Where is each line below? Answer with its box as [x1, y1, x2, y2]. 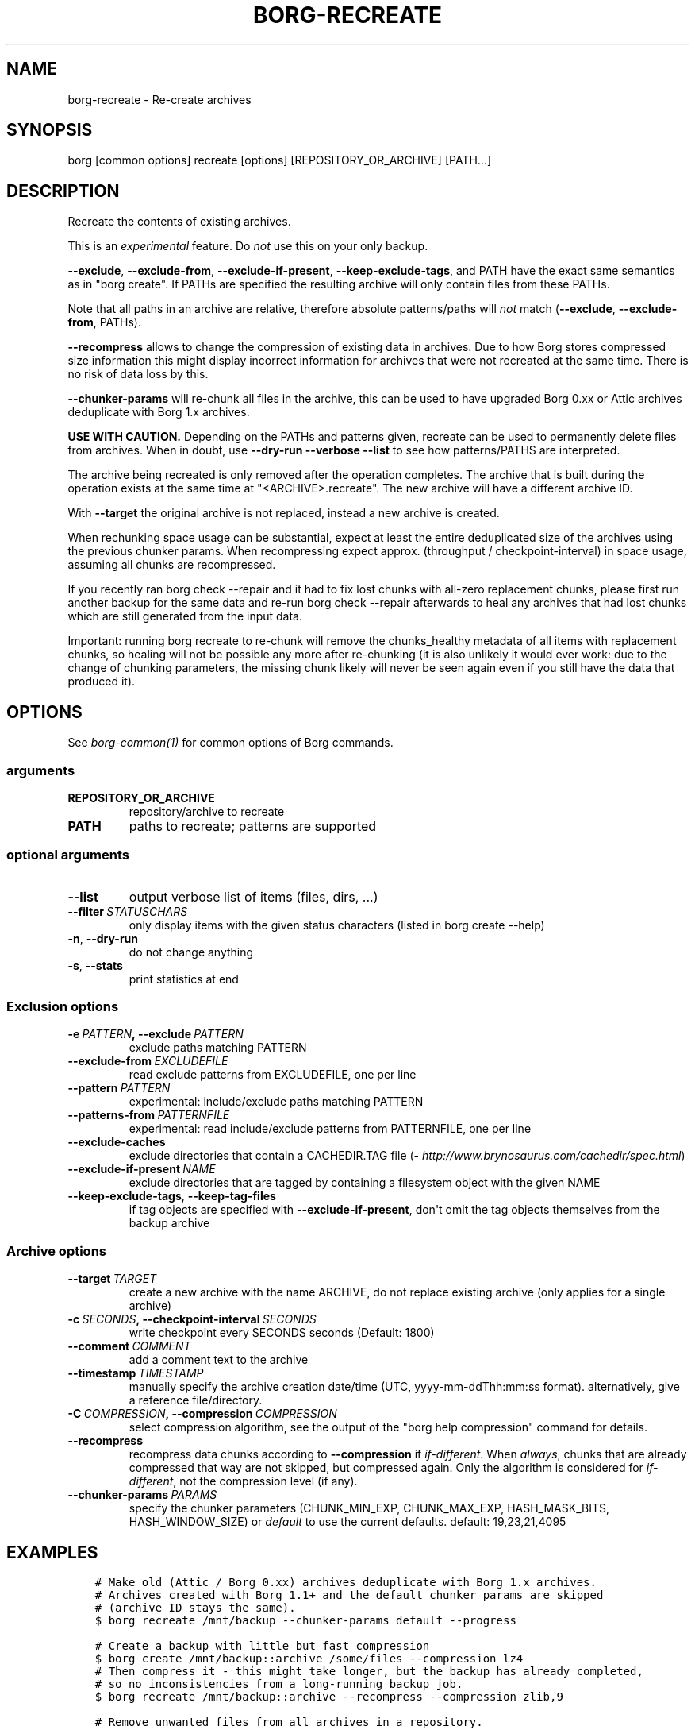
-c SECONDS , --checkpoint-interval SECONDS [67, 1312, 317, 1326]
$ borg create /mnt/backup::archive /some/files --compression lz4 [94, 1651, 524, 1665]
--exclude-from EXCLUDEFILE [67, 1054, 228, 1068]
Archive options [6, 1242, 107, 1259]
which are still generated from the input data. [67, 609, 303, 624]
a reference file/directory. [129, 1393, 263, 1408]
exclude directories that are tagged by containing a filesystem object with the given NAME [129, 1176, 601, 1190]
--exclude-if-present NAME [67, 1162, 216, 1176]
